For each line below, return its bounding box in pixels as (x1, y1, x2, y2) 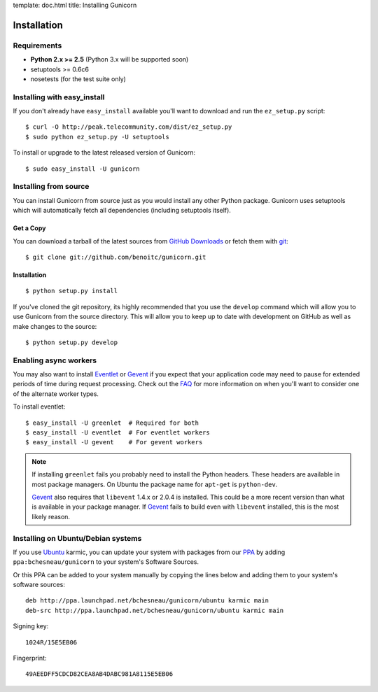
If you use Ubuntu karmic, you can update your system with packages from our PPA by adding (13, 548, 286, 556)
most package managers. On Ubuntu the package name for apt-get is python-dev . (31, 480, 278, 488)
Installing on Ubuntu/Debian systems (13, 533, 142, 543)
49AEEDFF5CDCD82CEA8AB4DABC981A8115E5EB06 (25, 670, 174, 678)
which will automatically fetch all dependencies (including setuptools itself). (13, 206, 231, 215)
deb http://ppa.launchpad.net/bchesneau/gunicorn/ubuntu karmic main (25, 597, 269, 605)
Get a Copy (13, 224, 46, 232)
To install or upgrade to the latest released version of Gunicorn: (13, 148, 196, 157)
